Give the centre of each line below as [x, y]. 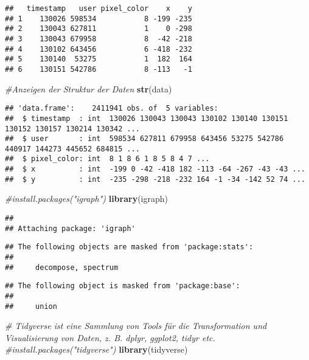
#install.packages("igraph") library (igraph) [86, 199]
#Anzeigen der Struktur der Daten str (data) [89, 88]
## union [31, 306]
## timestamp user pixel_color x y [99, 9]
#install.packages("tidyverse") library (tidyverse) [96, 349]
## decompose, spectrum [62, 267]
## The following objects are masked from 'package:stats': [129, 247]
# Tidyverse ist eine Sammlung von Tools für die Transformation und [136, 326]
